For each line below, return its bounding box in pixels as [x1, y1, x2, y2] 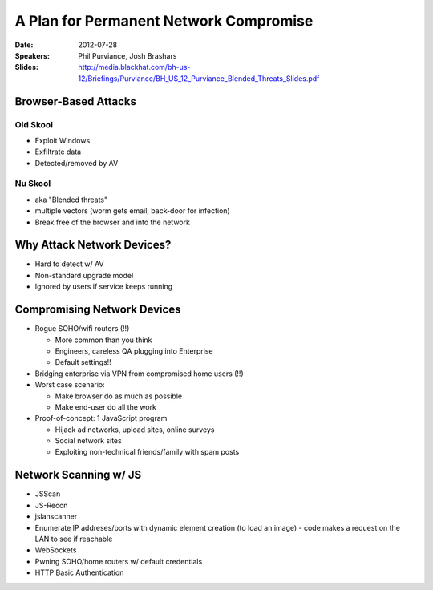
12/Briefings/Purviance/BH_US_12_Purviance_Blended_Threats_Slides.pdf [78, 73, 320, 83]
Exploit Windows [34, 135, 91, 145]
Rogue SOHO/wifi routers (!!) [34, 324, 130, 333]
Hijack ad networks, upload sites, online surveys [55, 425, 215, 434]
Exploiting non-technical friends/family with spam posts [55, 447, 240, 457]
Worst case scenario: [34, 380, 106, 390]
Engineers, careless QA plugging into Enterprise [55, 346, 213, 356]
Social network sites [55, 436, 122, 446]
